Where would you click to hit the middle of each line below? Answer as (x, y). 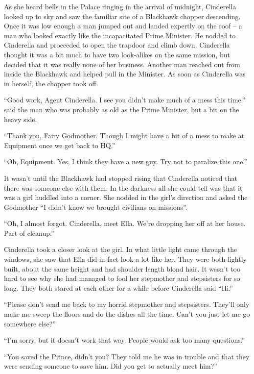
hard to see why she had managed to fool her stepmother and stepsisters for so (122, 278)
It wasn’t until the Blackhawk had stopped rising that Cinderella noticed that (121, 178)
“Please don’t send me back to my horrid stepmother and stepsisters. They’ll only (127, 304)
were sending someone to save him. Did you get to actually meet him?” (111, 366)
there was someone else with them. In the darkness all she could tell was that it (123, 187)
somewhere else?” (30, 323)
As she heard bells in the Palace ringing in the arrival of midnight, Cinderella (120, 6)
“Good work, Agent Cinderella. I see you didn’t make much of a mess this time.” (125, 100)
